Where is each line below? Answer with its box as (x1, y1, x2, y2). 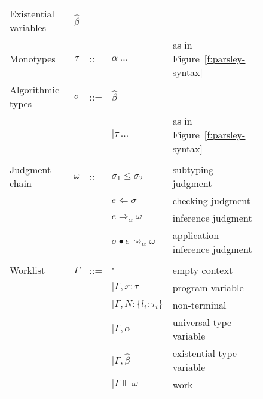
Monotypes (10, 52, 56, 65)
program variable (172, 280, 244, 294)
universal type (172, 315, 232, 329)
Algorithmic (10, 83, 60, 96)
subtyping (172, 162, 214, 176)
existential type (172, 346, 237, 360)
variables (10, 20, 47, 34)
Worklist (10, 263, 45, 277)
